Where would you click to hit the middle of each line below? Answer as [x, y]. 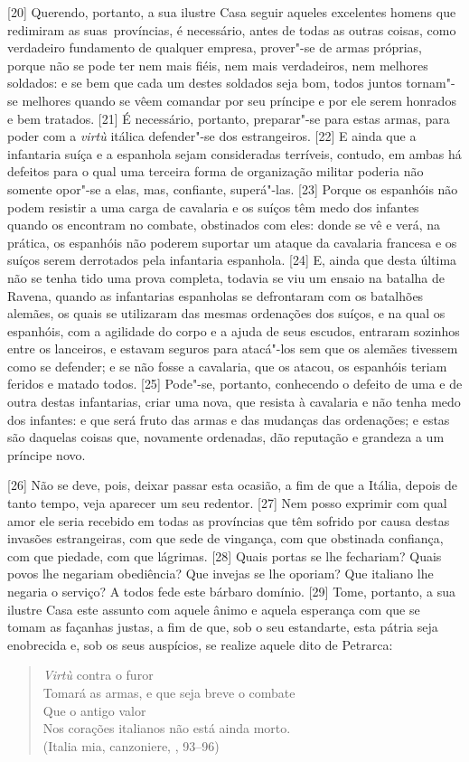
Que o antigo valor [94, 710]
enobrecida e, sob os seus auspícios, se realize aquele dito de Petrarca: [200, 644]
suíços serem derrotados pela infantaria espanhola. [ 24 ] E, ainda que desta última [232, 260]
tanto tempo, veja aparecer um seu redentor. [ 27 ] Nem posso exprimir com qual [227, 503]
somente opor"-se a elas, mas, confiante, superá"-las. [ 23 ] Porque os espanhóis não [233, 188]
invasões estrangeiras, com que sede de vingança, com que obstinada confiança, [225, 538]
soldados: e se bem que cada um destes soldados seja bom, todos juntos [205, 83]
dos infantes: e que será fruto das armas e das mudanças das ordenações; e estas [229, 419]
